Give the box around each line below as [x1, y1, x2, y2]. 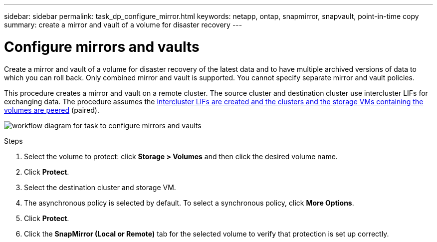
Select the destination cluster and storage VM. [24, 183, 176, 192]
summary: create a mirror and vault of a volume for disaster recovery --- [4, 20, 242, 29]
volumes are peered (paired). [4, 105, 100, 114]
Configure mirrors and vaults [4, 38, 200, 55]
